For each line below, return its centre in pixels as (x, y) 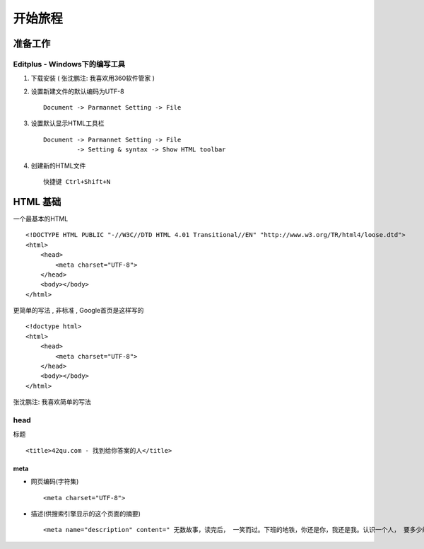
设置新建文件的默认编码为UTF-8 (77, 91)
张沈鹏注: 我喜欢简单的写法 (52, 402)
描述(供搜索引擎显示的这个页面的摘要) (86, 514)
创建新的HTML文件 (58, 166)
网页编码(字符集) (55, 482)
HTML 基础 (37, 202)
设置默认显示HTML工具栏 (68, 123)
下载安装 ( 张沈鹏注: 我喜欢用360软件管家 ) (93, 79)
